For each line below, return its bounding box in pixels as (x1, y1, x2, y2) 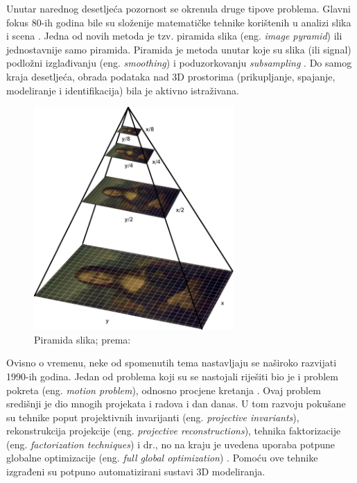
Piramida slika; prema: (34, 332, 131, 346)
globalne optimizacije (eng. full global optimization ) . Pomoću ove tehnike (6, 450, 318, 465)
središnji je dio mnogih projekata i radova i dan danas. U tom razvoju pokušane (6, 396, 346, 411)
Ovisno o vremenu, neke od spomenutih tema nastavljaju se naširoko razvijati (6, 355, 337, 370)
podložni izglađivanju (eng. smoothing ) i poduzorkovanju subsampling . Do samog (6, 56, 352, 70)
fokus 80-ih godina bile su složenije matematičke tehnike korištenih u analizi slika (6, 15, 351, 29)
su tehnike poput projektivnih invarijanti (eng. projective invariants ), (6, 409, 299, 424)
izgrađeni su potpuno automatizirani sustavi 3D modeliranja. (6, 464, 265, 479)
